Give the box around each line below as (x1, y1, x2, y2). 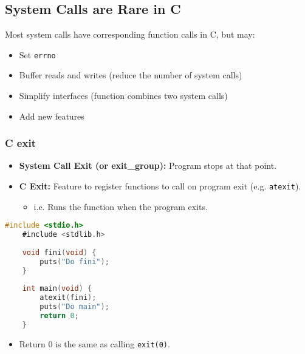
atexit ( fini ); (39, 293, 97, 302)
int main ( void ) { (22, 284, 92, 293)
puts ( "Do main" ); (39, 302, 109, 311)
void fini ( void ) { (22, 248, 97, 257)
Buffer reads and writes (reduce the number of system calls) (19, 69, 242, 81)
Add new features (19, 109, 84, 122)
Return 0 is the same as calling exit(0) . (19, 337, 170, 350)
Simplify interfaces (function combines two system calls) (19, 89, 228, 102)
